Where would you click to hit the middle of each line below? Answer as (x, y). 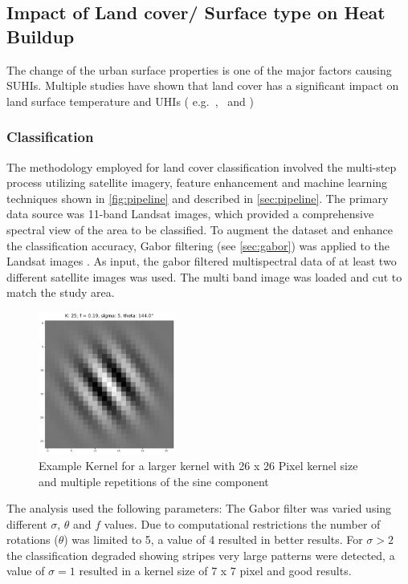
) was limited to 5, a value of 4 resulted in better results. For (213, 539)
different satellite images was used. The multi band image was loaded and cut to (204, 276)
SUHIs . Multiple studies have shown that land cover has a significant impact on (203, 85)
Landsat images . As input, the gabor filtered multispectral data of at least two (202, 261)
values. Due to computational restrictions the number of (242, 523)
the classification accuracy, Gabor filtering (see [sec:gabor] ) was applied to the (198, 245)
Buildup (41, 36)
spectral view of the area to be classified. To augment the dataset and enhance (200, 229)
